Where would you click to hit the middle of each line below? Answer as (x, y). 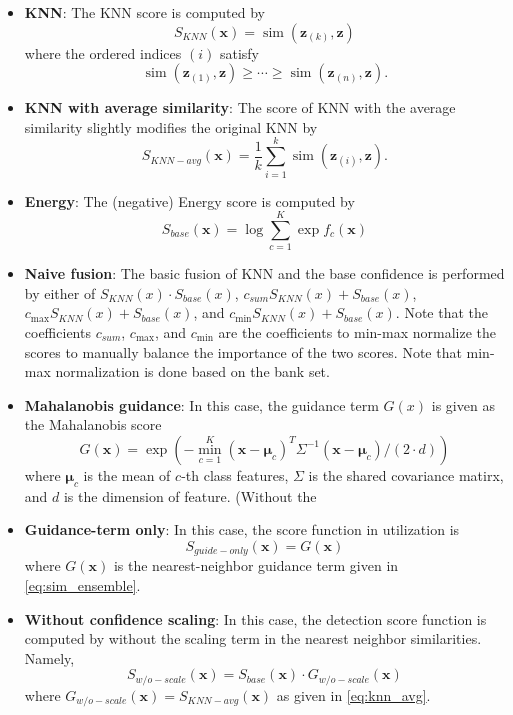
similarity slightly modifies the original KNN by (171, 126)
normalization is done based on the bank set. (192, 371)
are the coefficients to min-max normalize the (357, 332)
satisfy (239, 52)
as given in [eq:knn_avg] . (353, 694)
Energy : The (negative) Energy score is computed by (189, 200)
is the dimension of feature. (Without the (190, 495)
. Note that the (442, 312)
